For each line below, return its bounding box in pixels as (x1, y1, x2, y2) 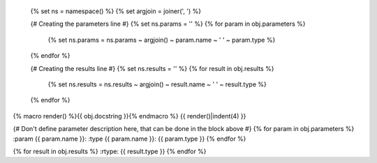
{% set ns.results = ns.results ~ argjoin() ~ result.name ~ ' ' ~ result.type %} (47, 80, 267, 88)
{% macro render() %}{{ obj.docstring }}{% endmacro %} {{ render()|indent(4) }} (13, 111, 246, 120)
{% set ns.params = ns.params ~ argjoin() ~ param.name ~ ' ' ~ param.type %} (47, 36, 276, 44)
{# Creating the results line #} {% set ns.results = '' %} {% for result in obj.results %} (30, 64, 274, 72)
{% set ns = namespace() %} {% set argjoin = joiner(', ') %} (30, 7, 202, 15)
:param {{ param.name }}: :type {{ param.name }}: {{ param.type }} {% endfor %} (13, 134, 246, 143)
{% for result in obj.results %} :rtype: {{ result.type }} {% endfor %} (13, 147, 207, 155)
